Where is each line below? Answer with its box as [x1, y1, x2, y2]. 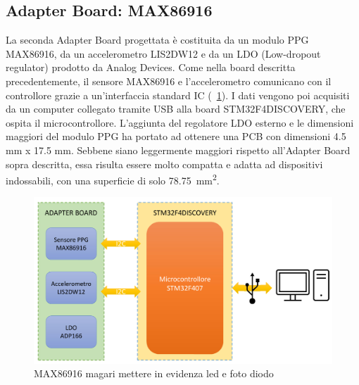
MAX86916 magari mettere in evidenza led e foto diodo [34, 366, 274, 381]
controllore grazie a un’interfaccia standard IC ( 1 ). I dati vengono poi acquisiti [6, 87, 350, 102]
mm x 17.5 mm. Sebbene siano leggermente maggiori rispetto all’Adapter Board [6, 142, 351, 157]
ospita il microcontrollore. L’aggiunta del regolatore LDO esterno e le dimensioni [6, 115, 354, 130]
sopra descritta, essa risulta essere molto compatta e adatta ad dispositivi [6, 156, 323, 171]
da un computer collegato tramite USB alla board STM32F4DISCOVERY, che [6, 101, 346, 116]
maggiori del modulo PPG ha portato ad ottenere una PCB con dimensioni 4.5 [6, 129, 346, 144]
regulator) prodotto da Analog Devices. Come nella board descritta [6, 60, 296, 75]
